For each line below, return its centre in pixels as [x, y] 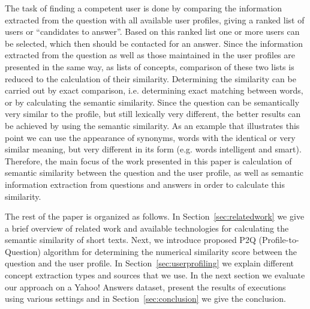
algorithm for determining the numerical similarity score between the [170, 251]
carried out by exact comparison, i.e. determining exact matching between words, [154, 90]
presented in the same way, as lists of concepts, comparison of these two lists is [150, 66]
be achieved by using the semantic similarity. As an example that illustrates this [152, 125]
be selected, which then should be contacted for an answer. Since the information [154, 43]
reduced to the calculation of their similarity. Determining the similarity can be [151, 78]
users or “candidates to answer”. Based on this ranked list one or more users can [152, 31]
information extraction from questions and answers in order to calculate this [145, 184]
